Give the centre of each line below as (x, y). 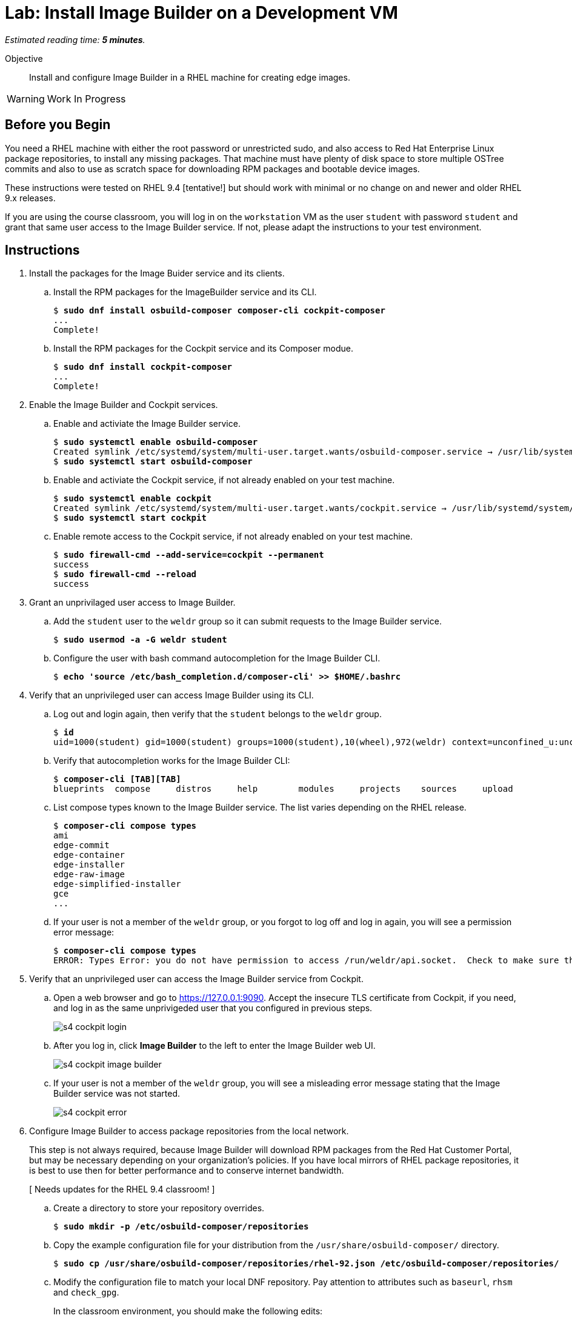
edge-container (89, 855)
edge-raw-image (89, 875)
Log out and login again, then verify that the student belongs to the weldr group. (218, 714)
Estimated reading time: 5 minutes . (75, 39)
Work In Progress (86, 99)
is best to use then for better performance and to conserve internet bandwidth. (187, 1171)
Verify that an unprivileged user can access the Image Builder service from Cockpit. (196, 979)
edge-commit (81, 845)
